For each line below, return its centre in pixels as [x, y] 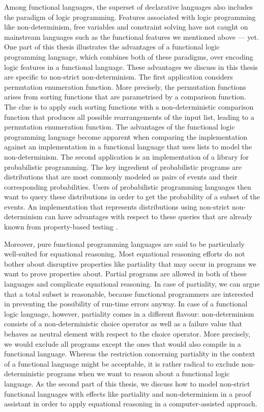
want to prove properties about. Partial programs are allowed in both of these [125, 274]
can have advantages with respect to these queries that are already [149, 216]
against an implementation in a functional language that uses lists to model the [128, 147]
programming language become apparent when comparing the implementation [126, 136]
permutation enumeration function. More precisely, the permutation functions [125, 86]
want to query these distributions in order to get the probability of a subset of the [132, 197]
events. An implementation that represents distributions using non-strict [117, 206]
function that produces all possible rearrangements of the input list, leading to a [129, 117]
